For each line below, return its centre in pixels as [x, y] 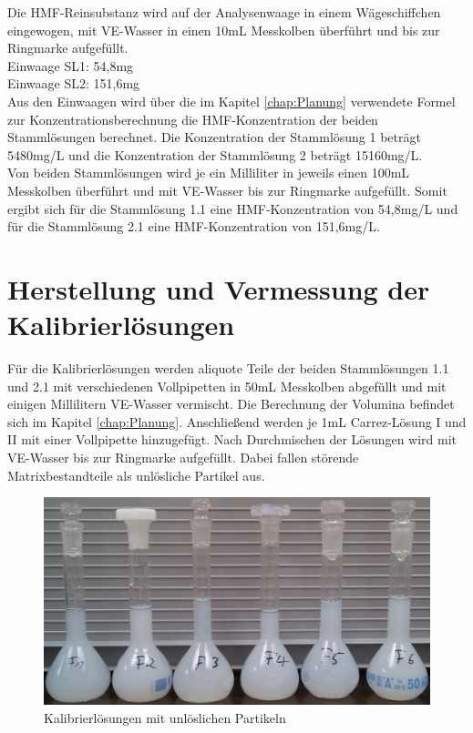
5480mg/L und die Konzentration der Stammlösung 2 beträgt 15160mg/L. [215, 154]
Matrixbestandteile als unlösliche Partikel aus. [136, 475]
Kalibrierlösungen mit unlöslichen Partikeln [165, 717]
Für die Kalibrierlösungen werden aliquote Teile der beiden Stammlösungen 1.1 [228, 368]
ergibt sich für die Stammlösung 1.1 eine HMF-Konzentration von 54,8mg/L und [233, 208]
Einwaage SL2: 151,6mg [74, 83]
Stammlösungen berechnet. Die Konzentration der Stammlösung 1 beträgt [214, 137]
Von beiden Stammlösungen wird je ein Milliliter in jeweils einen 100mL [209, 173]
